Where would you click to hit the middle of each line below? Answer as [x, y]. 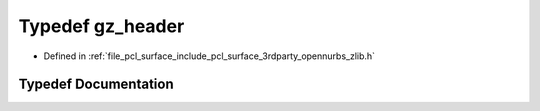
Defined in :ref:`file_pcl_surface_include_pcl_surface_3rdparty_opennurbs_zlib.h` [209, 56]
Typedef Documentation [96, 84]
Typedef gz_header [101, 26]
